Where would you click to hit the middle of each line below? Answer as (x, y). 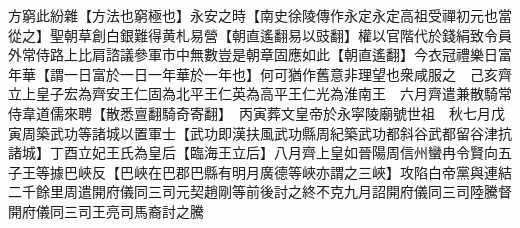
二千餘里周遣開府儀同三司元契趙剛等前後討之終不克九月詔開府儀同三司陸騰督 (260, 191)
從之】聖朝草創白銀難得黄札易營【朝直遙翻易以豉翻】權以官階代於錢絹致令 (253, 34)
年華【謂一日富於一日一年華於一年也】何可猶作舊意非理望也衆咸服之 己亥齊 (260, 73)
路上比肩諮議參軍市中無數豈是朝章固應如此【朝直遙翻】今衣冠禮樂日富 (280, 54)
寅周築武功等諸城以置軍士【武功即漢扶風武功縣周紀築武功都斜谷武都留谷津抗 (260, 132)
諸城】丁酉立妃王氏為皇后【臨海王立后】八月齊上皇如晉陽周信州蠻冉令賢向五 (260, 152)
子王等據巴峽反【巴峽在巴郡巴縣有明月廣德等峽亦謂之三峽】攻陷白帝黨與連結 (260, 171)
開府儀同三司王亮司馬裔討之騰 (106, 210)
